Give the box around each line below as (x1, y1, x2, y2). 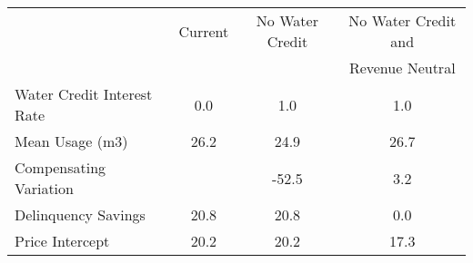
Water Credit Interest (15, 83, 153, 104)
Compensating (15, 157, 106, 178)
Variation (15, 178, 74, 199)
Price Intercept (15, 230, 110, 251)
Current (178, 20, 229, 42)
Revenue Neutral (348, 57, 456, 78)
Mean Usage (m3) (15, 131, 128, 151)
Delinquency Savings (15, 204, 146, 225)
